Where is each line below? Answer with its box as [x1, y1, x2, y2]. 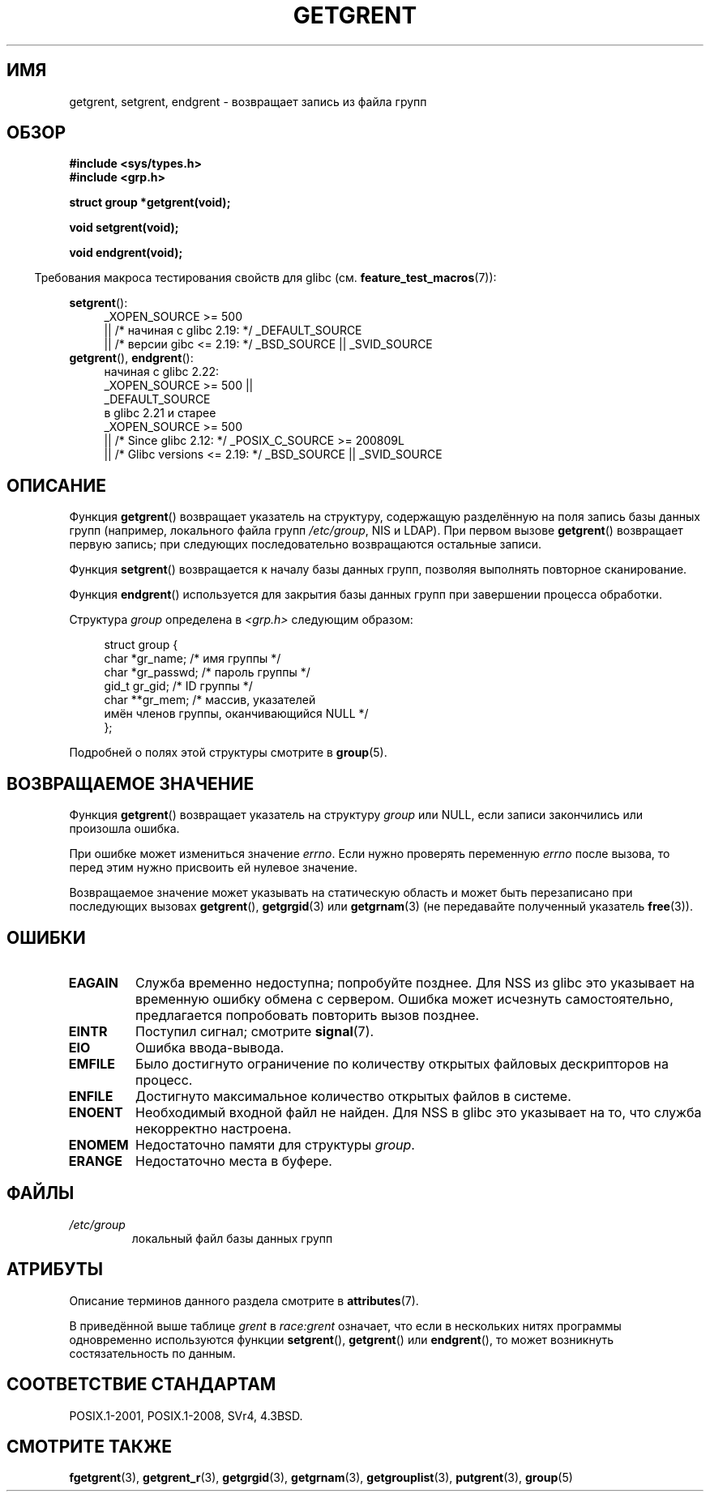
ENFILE [68, 1087, 113, 1104]
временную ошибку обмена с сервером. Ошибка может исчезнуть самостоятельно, [135, 990, 674, 1007]
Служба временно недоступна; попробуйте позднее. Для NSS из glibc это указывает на [135, 974, 695, 991]
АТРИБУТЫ [6, 1259, 104, 1280]
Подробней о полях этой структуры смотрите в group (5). [69, 745, 387, 760]
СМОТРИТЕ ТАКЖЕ [6, 1436, 173, 1457]
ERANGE [68, 1152, 122, 1169]
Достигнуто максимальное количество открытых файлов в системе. [135, 1087, 571, 1104]
